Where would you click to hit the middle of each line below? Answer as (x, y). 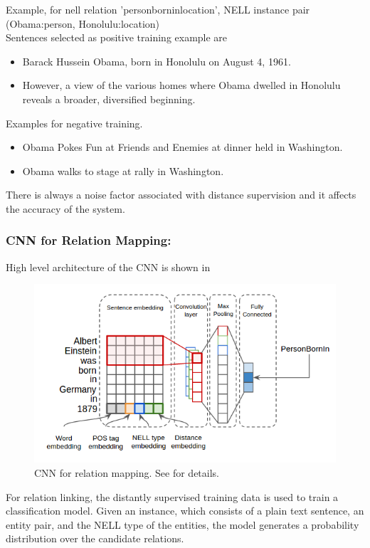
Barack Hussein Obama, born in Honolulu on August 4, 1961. (157, 61)
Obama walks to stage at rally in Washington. (123, 170)
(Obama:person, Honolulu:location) (83, 23)
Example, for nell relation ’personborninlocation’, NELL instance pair (158, 9)
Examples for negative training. (74, 123)
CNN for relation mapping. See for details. (127, 473)
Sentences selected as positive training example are (117, 37)
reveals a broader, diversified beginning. (109, 99)
